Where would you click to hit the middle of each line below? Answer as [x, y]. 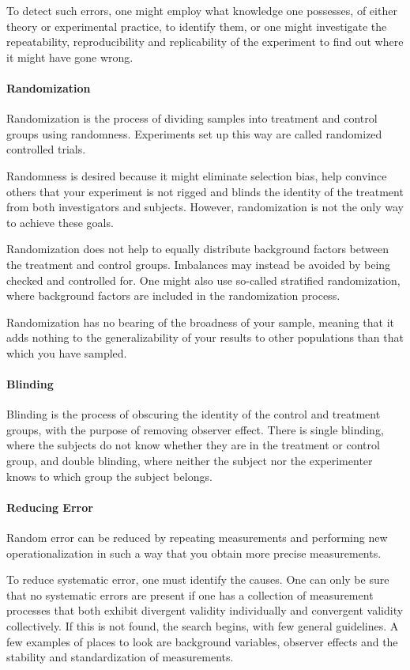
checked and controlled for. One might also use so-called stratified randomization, [203, 280]
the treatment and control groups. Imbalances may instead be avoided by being [199, 264]
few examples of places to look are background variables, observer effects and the [202, 641]
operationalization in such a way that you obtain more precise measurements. [194, 553]
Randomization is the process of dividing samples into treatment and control [192, 118]
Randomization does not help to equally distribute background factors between [197, 249]
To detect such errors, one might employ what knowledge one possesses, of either [202, 10]
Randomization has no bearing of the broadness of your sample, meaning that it [201, 322]
